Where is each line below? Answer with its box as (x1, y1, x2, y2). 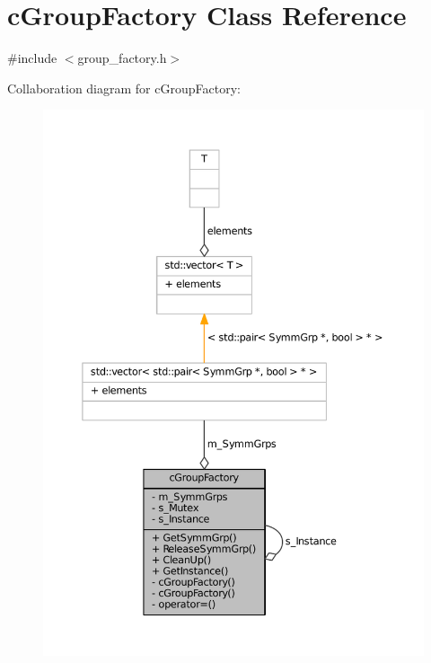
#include (7, 49, 57, 67)
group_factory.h (77, 49, 167, 67)
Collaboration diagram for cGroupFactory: (7, 78, 241, 97)
